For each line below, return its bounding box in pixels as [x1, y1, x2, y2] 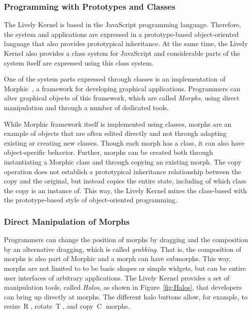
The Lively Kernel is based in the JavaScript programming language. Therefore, [4, 19, 241, 30]
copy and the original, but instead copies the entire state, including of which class [4, 176, 247, 186]
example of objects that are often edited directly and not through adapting [4, 128, 227, 138]
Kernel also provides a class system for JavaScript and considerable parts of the [4, 48, 240, 58]
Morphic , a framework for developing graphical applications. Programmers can [4, 83, 240, 93]
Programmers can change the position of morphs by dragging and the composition [4, 234, 248, 245]
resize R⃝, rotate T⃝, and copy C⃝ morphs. [4, 301, 130, 311]
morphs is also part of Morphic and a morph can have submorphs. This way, [4, 253, 231, 264]
